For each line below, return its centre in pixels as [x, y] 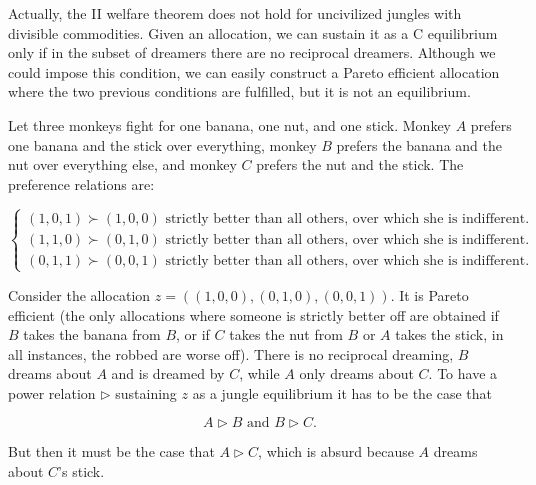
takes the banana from [92, 334]
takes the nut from [286, 334]
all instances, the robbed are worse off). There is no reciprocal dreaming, [231, 353]
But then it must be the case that [111, 451]
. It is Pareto [429, 294]
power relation [52, 392]
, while [259, 373]
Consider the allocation [79, 294]
